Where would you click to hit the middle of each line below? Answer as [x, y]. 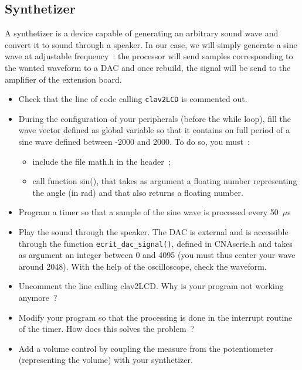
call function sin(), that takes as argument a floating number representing [165, 181]
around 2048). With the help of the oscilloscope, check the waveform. [142, 266]
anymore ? [38, 298]
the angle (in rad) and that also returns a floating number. [138, 192]
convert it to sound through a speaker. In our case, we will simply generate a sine [151, 44]
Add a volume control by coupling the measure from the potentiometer [146, 348]
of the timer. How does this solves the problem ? [106, 329]
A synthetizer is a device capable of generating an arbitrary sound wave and [142, 33]
